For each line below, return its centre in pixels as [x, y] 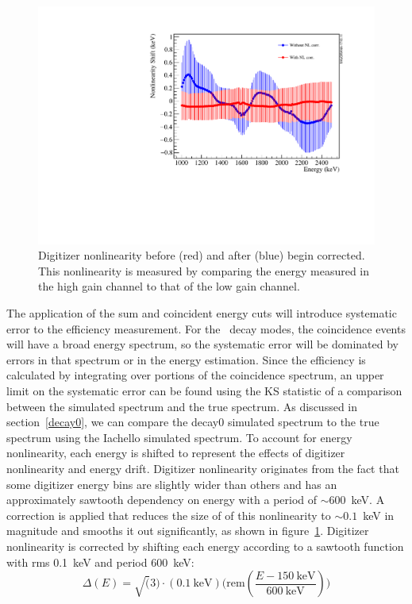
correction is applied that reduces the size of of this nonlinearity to [169, 515]
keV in [379, 515]
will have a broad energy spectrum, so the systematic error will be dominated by [203, 344]
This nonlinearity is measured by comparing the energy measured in [204, 270]
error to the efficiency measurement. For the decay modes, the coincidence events [206, 328]
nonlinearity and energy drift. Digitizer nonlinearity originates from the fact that [203, 468]
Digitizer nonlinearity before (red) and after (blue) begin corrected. [202, 255]
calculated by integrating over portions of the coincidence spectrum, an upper [195, 375]
